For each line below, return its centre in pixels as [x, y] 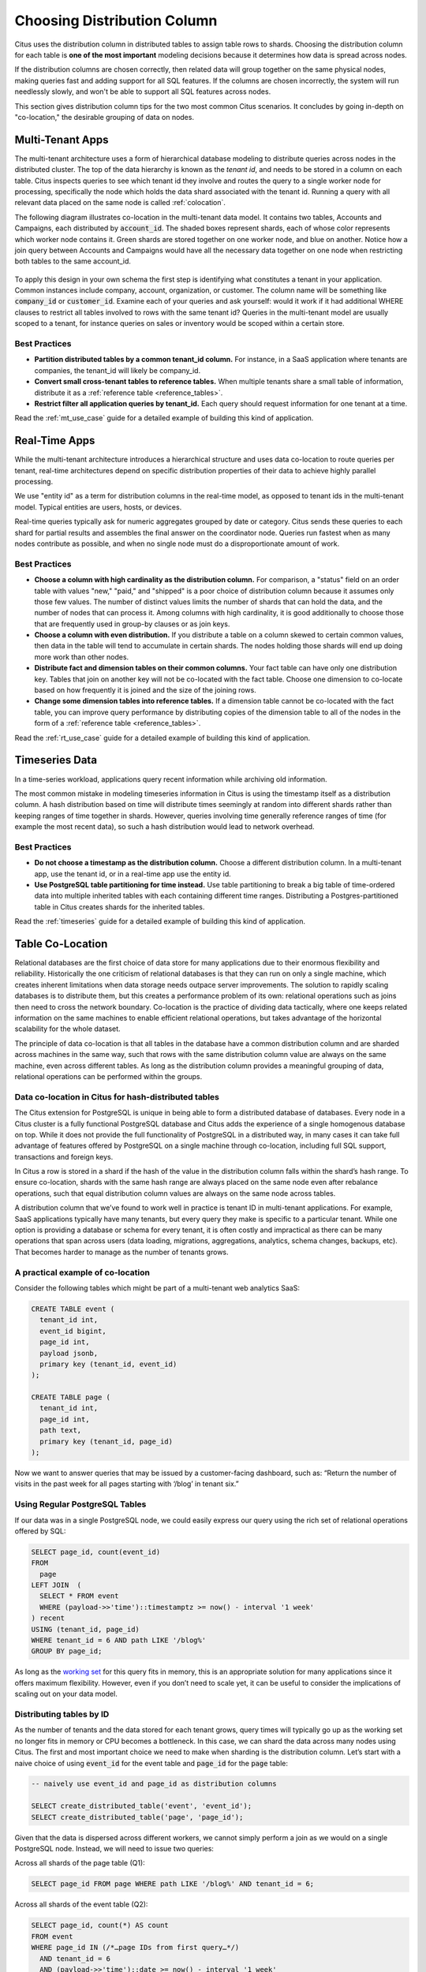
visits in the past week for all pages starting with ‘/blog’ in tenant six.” [127, 1484]
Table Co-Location [61, 944]
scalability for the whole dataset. [68, 1029]
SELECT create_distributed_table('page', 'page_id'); [137, 1817]
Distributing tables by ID [62, 1714]
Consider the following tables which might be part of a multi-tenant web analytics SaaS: [157, 1288]
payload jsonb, [69, 1353]
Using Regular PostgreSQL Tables [80, 1504]
